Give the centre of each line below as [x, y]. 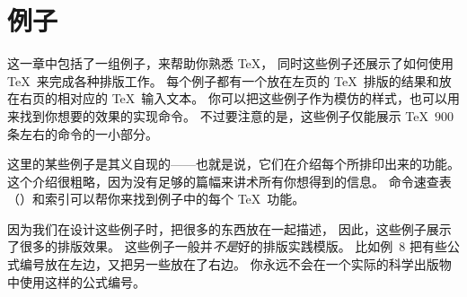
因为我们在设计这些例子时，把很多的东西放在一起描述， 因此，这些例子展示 [229, 228]
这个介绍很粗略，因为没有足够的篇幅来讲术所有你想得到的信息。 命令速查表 [229, 181]
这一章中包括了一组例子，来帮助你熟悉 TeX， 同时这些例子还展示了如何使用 [230, 63]
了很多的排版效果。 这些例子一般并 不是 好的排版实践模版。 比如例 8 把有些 [227, 246]
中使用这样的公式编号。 [76, 281]
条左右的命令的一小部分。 [83, 133]
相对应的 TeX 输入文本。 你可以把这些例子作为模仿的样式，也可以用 [258, 98]
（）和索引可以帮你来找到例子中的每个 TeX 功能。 [156, 199]
